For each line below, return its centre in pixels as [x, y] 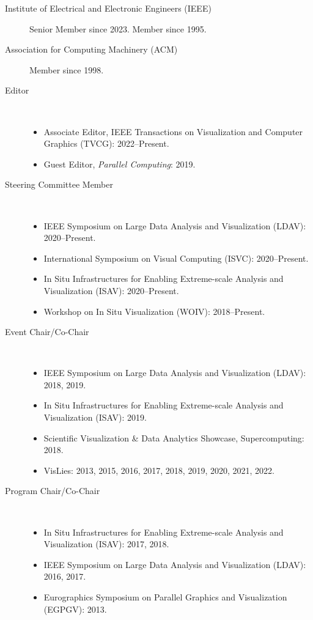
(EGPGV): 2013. [75, 609]
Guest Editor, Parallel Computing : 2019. [120, 164]
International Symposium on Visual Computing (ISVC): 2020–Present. [176, 258]
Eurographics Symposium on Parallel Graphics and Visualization [165, 597]
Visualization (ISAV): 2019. [95, 417]
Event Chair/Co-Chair [47, 332]
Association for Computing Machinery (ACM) [91, 49]
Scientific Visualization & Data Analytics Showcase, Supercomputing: [174, 437]
